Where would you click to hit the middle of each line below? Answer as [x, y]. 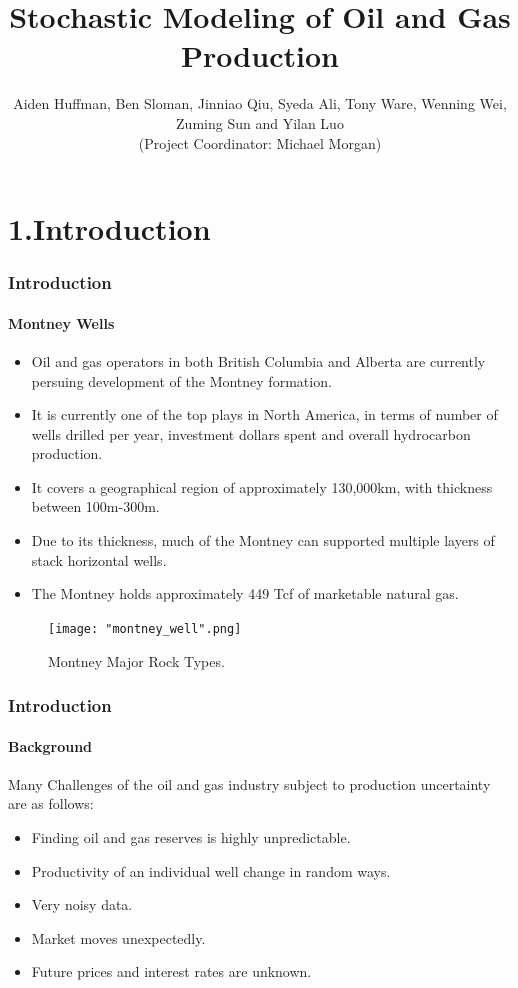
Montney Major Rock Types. [136, 660]
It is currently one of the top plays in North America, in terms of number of [264, 414]
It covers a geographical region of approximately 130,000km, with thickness [262, 486]
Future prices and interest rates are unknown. [171, 971]
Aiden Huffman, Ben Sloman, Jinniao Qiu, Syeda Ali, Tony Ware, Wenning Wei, [260, 103]
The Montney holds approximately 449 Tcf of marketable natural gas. [245, 593]
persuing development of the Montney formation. [181, 380]
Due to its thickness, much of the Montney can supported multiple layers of [263, 540]
